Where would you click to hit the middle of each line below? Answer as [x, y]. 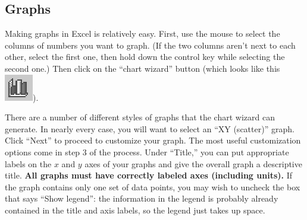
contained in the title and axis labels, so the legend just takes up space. [135, 210]
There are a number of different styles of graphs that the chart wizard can [140, 117]
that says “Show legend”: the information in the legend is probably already [142, 198]
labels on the [28, 163]
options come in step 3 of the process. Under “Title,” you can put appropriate [147, 152]
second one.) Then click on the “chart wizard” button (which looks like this [142, 68]
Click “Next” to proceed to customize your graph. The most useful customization [153, 140]
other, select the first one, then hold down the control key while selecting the [145, 57]
